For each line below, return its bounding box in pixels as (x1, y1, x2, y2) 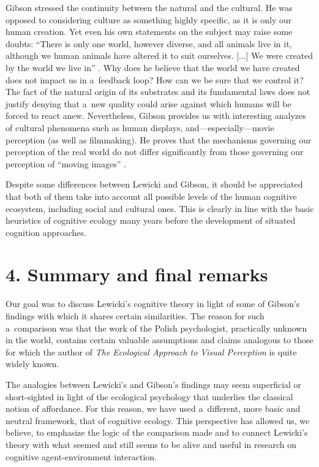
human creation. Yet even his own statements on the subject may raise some (6, 25, 293, 38)
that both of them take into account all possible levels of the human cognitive (6, 189, 297, 202)
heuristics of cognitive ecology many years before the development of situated (6, 214, 296, 227)
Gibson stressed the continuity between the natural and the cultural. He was (6, 1, 293, 13)
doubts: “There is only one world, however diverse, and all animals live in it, (6, 37, 292, 50)
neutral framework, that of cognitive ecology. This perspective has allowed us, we (6, 414, 310, 427)
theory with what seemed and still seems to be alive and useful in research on (6, 438, 296, 450)
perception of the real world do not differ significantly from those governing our (6, 145, 304, 158)
